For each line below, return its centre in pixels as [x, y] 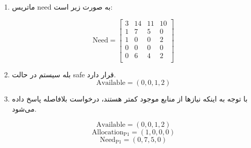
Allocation [108, 132]
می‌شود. [24, 108]
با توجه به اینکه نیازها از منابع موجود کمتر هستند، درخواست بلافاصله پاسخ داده [130, 99]
